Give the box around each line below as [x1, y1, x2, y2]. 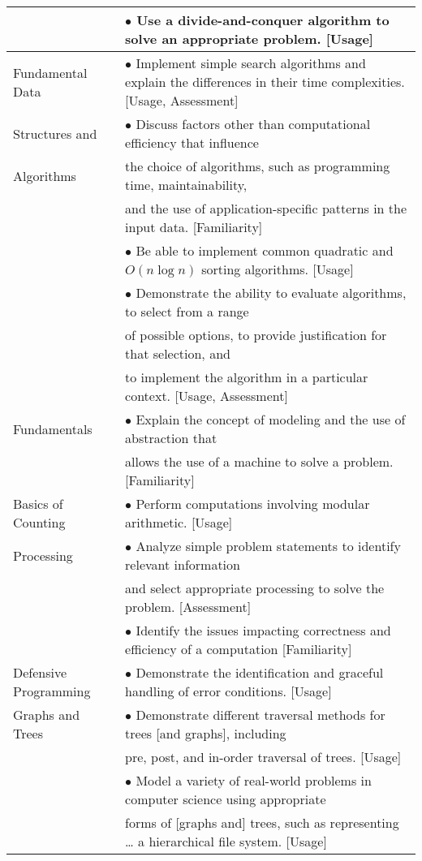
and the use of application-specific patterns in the [125, 199, 407, 217]
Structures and [13, 123, 97, 143]
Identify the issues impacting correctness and [136, 621, 391, 639]
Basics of [13, 494, 63, 513]
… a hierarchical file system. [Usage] [125, 832, 327, 850]
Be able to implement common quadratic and [136, 241, 394, 260]
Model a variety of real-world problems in [136, 771, 372, 790]
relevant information [125, 555, 240, 574]
